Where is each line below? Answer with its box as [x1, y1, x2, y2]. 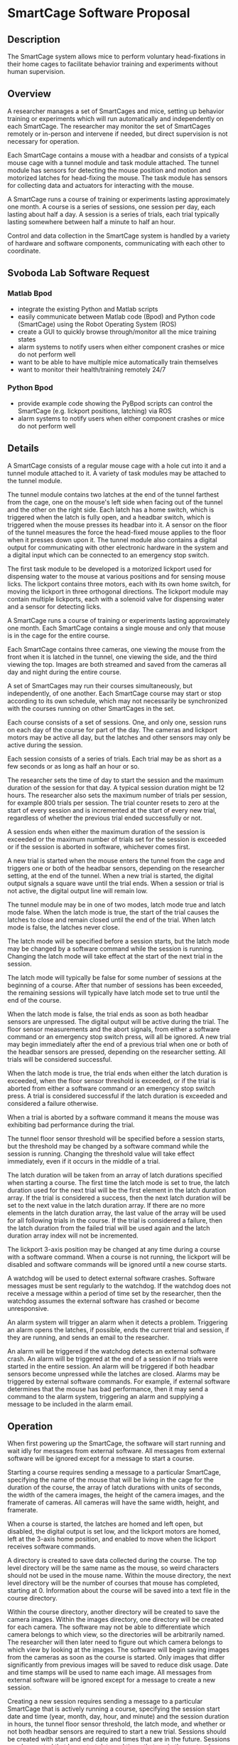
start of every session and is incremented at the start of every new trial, [7, 806, 217, 814]
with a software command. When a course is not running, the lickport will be [7, 1253, 231, 1261]
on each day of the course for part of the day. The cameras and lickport [7, 725, 218, 734]
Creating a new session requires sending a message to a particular [7, 1697, 203, 1706]
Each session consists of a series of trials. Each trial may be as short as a [7, 754, 222, 763]
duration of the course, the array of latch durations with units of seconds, [7, 1483, 222, 1492]
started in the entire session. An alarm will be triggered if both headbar [7, 1361, 215, 1371]
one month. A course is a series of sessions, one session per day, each [7, 202, 216, 211]
